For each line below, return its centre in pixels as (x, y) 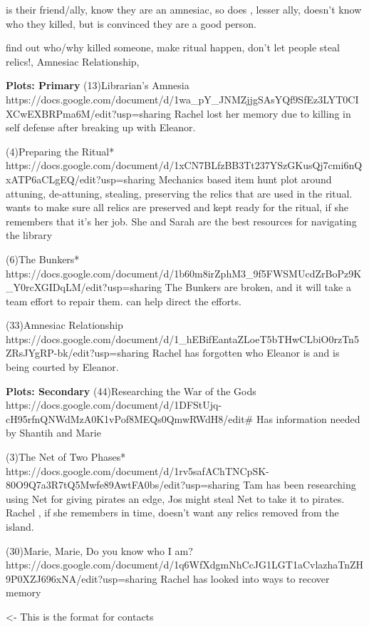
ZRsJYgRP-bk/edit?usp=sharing (77, 353)
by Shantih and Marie (53, 433)
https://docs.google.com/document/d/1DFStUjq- (114, 405)
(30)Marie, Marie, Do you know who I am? (99, 550)
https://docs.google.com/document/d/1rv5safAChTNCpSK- (137, 470)
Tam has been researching (300, 485)
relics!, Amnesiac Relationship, (73, 61)
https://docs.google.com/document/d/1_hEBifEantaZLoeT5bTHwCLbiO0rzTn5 (182, 338)
